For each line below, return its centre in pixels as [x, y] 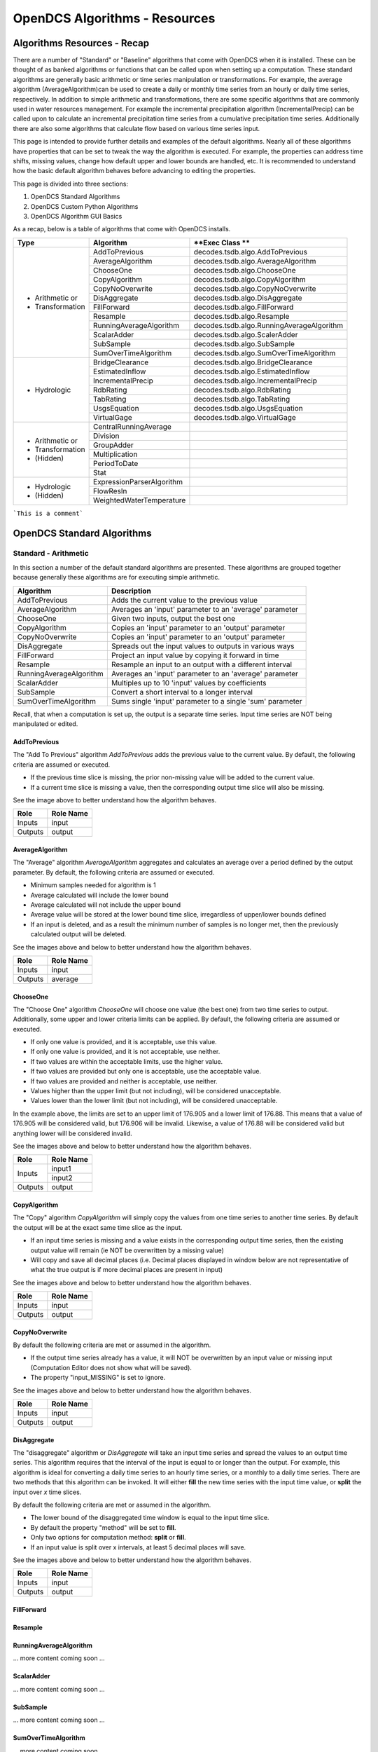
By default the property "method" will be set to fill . [103, 1527]
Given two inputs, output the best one [173, 618]
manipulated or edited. [45, 724]
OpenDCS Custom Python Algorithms [84, 206]
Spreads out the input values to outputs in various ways [203, 646]
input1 [61, 1169]
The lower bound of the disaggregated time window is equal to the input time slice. [150, 1518]
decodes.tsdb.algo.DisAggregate [248, 298]
